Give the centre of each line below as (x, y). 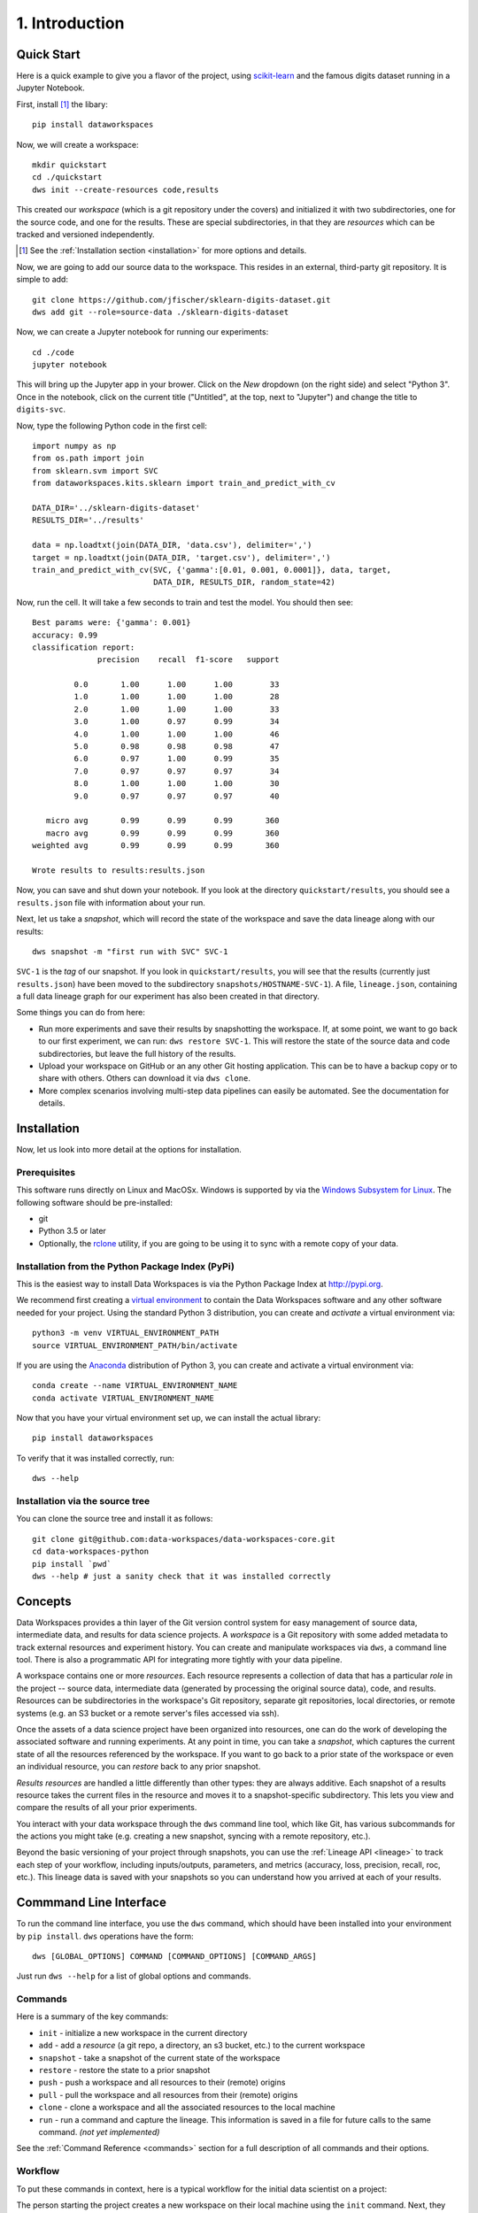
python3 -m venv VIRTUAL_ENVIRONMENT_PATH (126, 1333)
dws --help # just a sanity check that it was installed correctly (181, 1576)
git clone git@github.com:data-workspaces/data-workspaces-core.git (184, 1539)
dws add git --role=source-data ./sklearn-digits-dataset (161, 312)
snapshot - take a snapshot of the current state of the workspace (159, 2057)
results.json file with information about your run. (111, 902)
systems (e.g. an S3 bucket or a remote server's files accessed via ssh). (148, 1713)
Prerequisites (46, 1172)
